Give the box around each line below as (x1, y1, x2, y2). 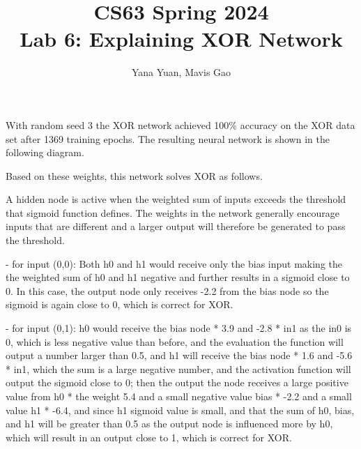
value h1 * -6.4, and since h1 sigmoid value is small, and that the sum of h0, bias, (6, 402, 355, 417)
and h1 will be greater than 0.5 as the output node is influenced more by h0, (6, 416, 333, 431)
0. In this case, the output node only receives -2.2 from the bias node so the (6, 283, 329, 298)
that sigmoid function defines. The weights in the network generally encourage (6, 205, 340, 220)
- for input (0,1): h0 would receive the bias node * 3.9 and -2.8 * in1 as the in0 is (6, 321, 352, 335)
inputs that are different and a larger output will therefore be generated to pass (6, 219, 346, 234)
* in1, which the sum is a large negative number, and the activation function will (6, 361, 351, 376)
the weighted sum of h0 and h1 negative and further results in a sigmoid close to (6, 270, 350, 284)
